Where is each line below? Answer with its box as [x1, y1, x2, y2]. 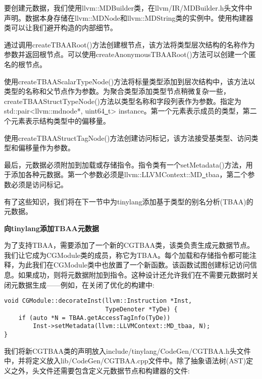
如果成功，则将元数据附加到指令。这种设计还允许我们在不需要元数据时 [18, 269, 251, 280]
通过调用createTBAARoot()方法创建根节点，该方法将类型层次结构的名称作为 [4, 39, 255, 49]
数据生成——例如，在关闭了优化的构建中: [18, 279, 154, 290]
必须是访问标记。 [11, 179, 68, 189]
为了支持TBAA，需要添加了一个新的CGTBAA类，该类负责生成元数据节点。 [4, 240, 254, 250]
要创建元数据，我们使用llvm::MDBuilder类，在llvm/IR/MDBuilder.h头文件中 [4, 3, 252, 13]
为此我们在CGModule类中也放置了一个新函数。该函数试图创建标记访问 [18, 259, 250, 270]
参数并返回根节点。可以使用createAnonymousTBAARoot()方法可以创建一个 [4, 49, 249, 60]
